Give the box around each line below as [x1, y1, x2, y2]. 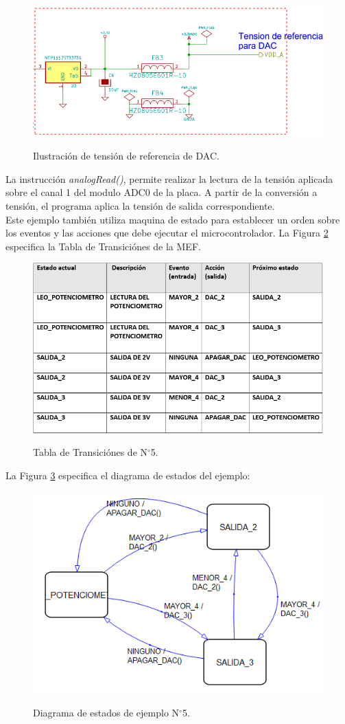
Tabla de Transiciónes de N [33, 445, 148, 459]
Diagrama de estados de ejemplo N [33, 705, 180, 719]
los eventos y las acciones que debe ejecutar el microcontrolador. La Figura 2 [5, 226, 329, 240]
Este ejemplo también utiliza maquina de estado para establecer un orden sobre [5, 212, 340, 226]
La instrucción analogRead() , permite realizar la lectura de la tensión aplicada [5, 171, 333, 186]
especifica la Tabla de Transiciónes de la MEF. [5, 239, 201, 253]
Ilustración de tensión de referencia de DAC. [33, 149, 219, 163]
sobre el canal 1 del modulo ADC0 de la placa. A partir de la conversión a [5, 185, 318, 199]
